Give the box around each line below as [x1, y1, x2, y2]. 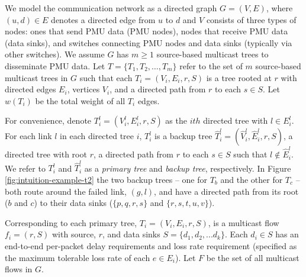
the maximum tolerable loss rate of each [5, 251, 150, 263]
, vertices [67, 83, 100, 95]
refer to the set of [179, 59, 243, 72]
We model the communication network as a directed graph [5, 2, 217, 14]
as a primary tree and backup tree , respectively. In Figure [84, 162, 291, 174]
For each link [5, 130, 52, 142]
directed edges [5, 83, 56, 95]
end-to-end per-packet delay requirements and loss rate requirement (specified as [5, 239, 297, 252]
